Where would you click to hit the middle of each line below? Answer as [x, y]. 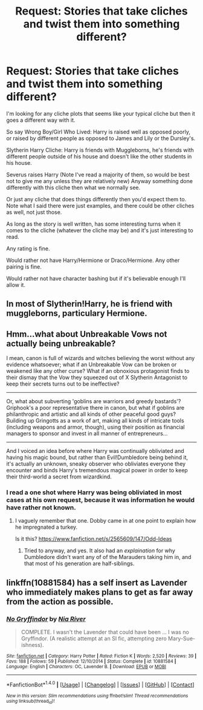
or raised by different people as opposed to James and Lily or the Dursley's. [101, 138]
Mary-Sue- [182, 638]
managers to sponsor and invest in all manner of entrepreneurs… [87, 434]
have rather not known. [41, 507]
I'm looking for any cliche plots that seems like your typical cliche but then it [101, 113]
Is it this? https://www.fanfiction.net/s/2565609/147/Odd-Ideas [93, 539]
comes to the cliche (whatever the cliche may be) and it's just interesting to [100, 230]
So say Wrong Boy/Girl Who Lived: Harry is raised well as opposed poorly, [98, 132]
